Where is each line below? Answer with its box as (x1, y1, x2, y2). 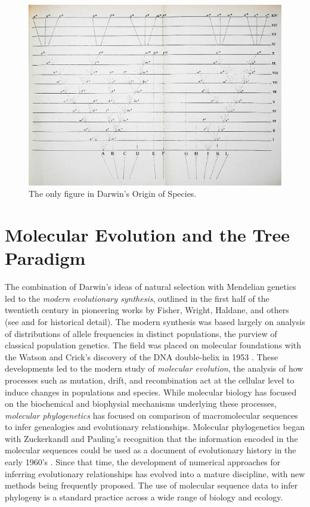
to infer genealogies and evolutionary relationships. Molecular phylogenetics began (5, 421, 305, 433)
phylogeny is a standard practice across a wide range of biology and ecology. (5, 490, 283, 503)
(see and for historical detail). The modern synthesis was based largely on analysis (5, 315, 305, 327)
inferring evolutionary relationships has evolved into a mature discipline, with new (5, 467, 305, 480)
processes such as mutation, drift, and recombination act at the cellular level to (5, 373, 294, 386)
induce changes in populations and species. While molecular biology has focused (5, 385, 297, 398)
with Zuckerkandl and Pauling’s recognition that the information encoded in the (5, 432, 298, 444)
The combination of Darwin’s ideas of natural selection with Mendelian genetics (5, 280, 296, 293)
